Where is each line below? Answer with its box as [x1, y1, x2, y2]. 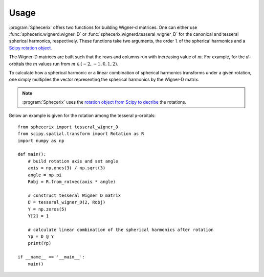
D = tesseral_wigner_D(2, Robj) [27, 200, 106, 205]
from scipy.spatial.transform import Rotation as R [18, 131, 144, 137]
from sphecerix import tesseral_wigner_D [18, 124, 118, 130]
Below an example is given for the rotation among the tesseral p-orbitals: [9, 113, 156, 118]
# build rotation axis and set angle [27, 158, 118, 164]
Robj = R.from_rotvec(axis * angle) [27, 179, 116, 185]
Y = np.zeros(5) [27, 206, 67, 212]
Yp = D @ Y [27, 234, 54, 239]
